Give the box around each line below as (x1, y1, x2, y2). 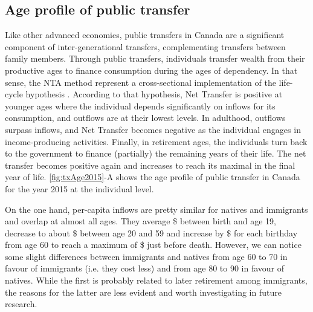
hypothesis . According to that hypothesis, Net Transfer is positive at (25, 88, 283, 100)
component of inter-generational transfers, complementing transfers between (5, 40, 286, 53)
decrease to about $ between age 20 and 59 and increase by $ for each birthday (5, 226, 298, 239)
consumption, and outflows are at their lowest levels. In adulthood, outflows (5, 111, 286, 124)
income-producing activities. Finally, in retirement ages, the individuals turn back (5, 135, 308, 148)
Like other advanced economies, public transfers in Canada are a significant (5, 28, 285, 41)
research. (5, 297, 37, 310)
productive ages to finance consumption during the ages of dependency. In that (5, 63, 298, 76)
